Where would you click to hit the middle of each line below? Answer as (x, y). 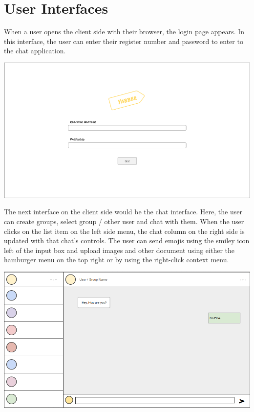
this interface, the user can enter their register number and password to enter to (124, 41)
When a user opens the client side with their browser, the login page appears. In (124, 32)
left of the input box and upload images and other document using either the (119, 250)
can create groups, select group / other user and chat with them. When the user (124, 221)
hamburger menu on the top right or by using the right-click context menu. (116, 260)
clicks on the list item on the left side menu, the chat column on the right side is (124, 231)
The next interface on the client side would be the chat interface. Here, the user (123, 212)
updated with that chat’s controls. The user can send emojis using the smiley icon (127, 240)
